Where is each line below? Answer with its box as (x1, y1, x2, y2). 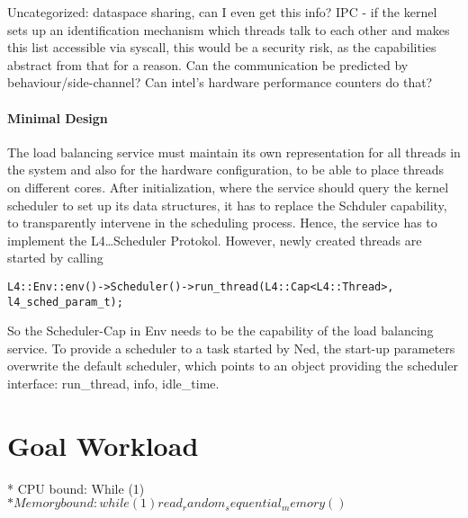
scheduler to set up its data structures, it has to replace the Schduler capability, (7, 195, 447, 214)
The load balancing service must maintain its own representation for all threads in (7, 142, 461, 161)
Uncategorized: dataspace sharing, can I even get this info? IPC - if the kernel (7, 3, 437, 21)
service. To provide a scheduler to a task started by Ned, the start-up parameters (7, 338, 455, 357)
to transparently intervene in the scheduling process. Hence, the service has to (7, 213, 437, 232)
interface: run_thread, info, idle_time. (7, 374, 220, 393)
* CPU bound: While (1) (7, 478, 145, 497)
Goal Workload (7, 426, 199, 463)
